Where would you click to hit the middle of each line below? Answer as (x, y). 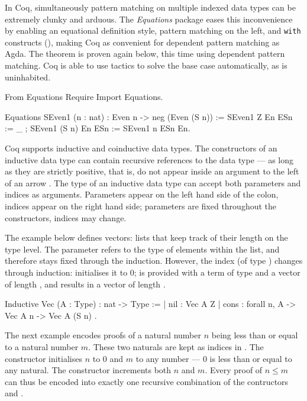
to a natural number (42, 346)
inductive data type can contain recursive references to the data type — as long (149, 159)
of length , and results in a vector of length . (85, 284)
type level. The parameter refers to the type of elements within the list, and (142, 249)
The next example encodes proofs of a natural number (103, 335)
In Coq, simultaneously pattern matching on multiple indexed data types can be (150, 7)
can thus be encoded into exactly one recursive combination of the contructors (147, 381)
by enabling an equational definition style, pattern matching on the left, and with (153, 30)
